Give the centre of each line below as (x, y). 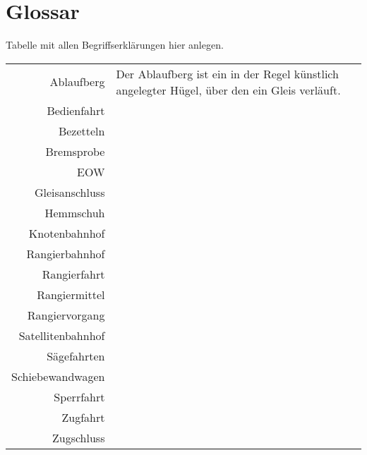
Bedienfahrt (76, 110)
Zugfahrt (83, 417)
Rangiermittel (71, 294)
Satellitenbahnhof (62, 335)
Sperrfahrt (79, 396)
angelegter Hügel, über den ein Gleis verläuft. (228, 90)
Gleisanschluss (70, 192)
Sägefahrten (76, 356)
